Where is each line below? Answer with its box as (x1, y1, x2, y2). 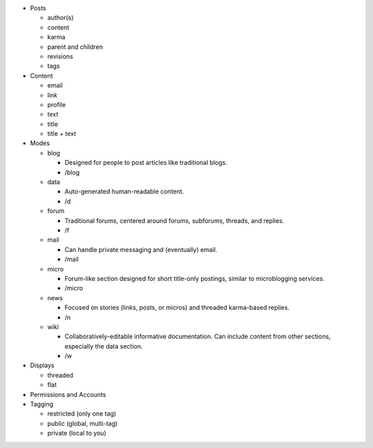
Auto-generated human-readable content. (64, 187, 184, 196)
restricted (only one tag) (47, 409, 117, 418)
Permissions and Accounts (30, 390, 106, 398)
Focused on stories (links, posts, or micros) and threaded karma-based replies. (64, 304, 290, 312)
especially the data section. (64, 342, 143, 350)
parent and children (47, 42, 104, 51)
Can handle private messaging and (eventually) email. (64, 245, 218, 253)
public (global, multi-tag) (47, 419, 118, 427)
